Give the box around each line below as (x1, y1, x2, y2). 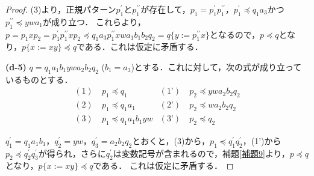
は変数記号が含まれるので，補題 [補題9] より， (113, 147, 290, 159)
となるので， (210, 28, 260, 40)
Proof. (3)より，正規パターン (5, 3, 116, 15)
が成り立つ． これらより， (43, 15, 146, 28)
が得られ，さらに (38, 147, 106, 159)
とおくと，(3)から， (132, 134, 210, 147)
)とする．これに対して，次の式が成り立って (131, 60, 302, 73)
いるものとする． (5, 73, 73, 85)
